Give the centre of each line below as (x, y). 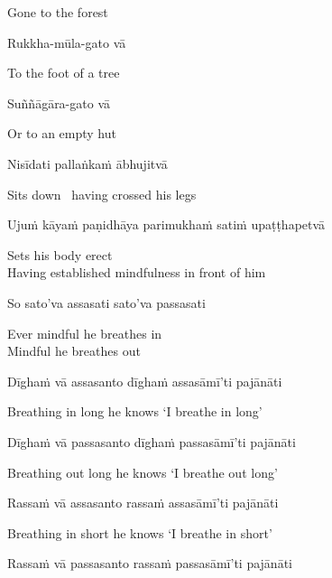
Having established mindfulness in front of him (137, 272)
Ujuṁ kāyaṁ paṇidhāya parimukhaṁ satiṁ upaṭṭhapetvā (166, 224)
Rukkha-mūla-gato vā (67, 42)
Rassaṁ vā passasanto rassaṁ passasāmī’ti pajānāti (150, 563)
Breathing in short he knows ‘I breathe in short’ (140, 532)
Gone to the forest (58, 12)
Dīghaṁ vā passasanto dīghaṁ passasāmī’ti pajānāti (152, 441)
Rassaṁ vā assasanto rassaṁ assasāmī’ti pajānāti (143, 503)
